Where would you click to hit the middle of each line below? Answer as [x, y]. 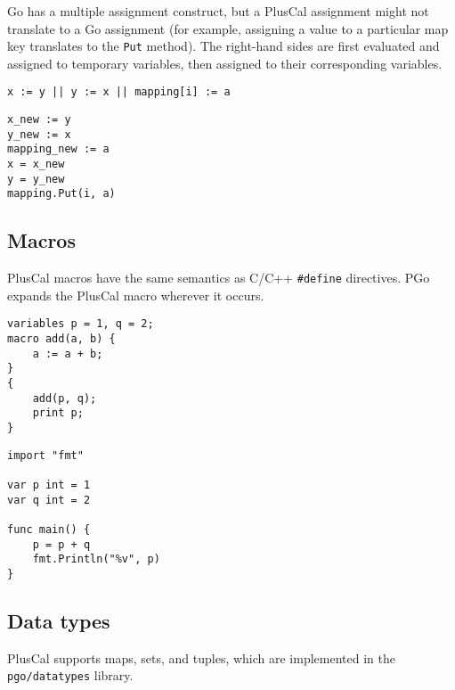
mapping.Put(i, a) [61, 194]
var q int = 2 [49, 500]
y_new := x [39, 134]
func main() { [49, 530]
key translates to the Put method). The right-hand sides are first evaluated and [223, 46]
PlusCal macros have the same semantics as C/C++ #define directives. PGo [219, 278]
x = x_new [36, 164]
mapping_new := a [58, 149]
